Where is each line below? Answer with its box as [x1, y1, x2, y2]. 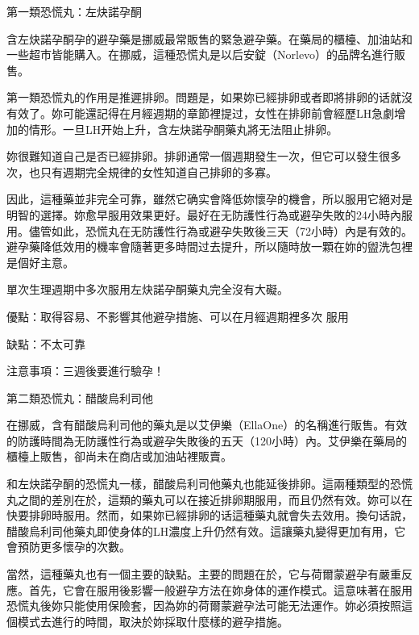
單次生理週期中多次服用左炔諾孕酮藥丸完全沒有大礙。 [6, 281, 288, 298]
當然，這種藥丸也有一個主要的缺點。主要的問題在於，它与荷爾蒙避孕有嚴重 [6, 566, 401, 583]
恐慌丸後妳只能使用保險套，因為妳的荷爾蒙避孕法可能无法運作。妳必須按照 [6, 597, 401, 614]
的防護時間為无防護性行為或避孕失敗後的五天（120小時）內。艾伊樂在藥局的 [6, 432, 407, 449]
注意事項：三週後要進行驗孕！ [6, 362, 164, 379]
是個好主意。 [6, 253, 74, 270]
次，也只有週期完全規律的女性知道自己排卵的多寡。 [6, 163, 277, 180]
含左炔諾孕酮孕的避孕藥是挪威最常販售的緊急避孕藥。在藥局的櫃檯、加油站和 [6, 30, 413, 47]
